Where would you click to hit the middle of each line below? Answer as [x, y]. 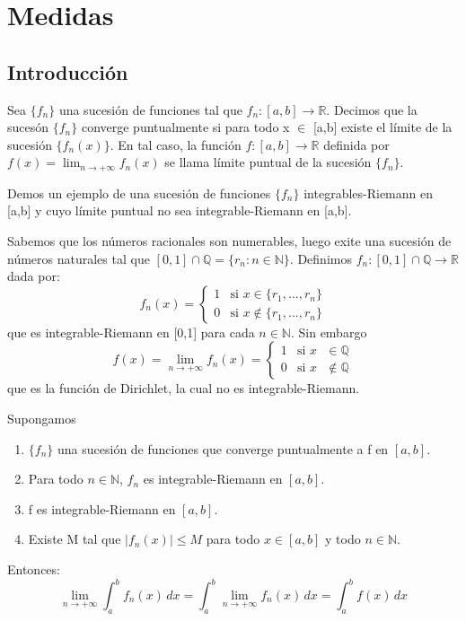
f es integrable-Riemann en [102, 508]
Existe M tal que [75, 539]
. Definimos [321, 258]
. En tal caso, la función [176, 144]
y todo [343, 539]
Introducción [68, 71]
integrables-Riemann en [369, 192]
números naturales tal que [79, 258]
